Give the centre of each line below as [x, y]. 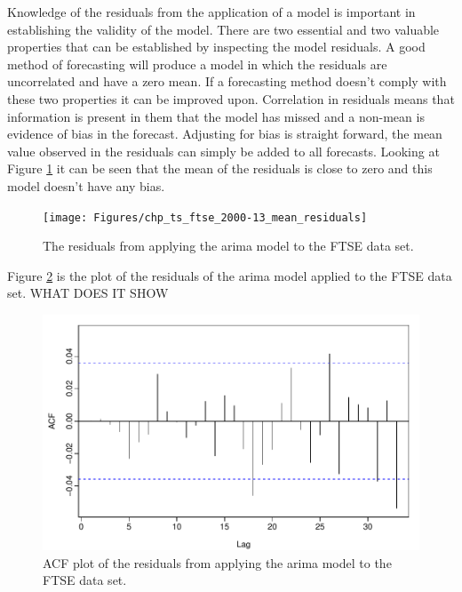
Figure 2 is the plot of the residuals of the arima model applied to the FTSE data [230, 275]
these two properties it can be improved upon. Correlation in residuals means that [231, 98]
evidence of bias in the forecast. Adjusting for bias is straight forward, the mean [225, 134]
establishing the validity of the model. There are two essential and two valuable [223, 29]
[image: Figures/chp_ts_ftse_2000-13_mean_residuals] [205, 217]
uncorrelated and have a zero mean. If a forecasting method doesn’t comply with [227, 81]
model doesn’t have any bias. [86, 185]
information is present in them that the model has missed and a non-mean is [216, 116]
